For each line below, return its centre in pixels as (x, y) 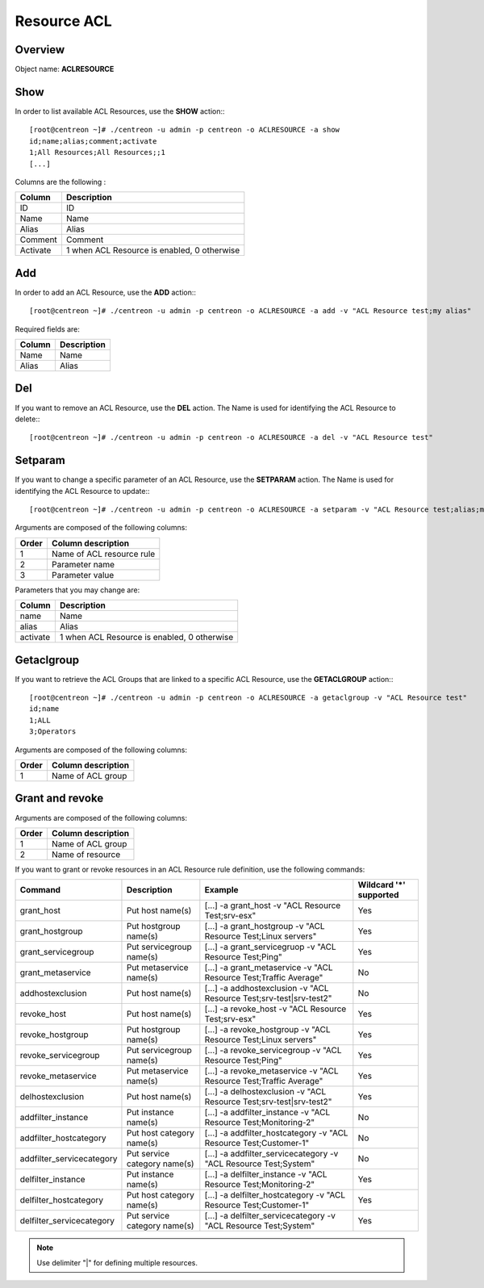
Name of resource (86, 854)
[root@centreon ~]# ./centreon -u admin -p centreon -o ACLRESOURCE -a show (185, 130)
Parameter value (83, 575)
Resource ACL (63, 21)
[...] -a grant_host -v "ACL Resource (273, 905)
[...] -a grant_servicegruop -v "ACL (270, 947)
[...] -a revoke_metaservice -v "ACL (271, 1071)
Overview (40, 50)
